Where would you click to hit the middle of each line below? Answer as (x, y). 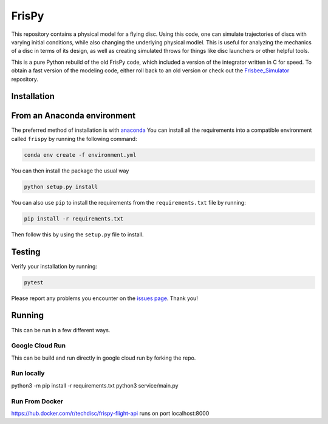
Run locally (28, 374)
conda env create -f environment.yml (80, 155)
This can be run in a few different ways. (61, 330)
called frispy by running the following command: (74, 138)
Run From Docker (37, 401)
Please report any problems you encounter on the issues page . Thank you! (105, 298)
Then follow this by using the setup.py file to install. (77, 234)
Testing (26, 252)
